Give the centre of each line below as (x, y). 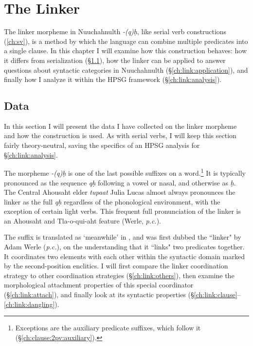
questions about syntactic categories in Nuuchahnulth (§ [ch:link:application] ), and (126, 70)
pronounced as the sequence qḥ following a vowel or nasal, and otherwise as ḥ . (120, 182)
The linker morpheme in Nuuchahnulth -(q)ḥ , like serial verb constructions (115, 31)
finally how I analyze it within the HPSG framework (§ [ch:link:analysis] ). (113, 79)
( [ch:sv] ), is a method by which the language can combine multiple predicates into (126, 41)
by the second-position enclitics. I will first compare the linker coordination (116, 266)
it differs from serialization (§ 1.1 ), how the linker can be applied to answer (115, 60)
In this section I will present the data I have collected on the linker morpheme (120, 126)
